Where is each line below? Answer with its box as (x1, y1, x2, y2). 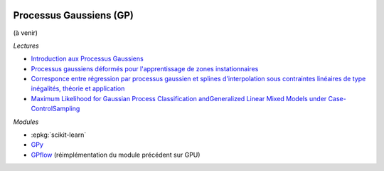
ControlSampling (31, 104, 80, 113)
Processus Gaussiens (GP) (13, 9, 134, 21)
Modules (13, 118, 39, 126)
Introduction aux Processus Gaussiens (31, 54, 144, 63)
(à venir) (13, 28, 38, 37)
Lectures (13, 41, 39, 50)
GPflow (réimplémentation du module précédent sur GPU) (31, 150, 201, 159)
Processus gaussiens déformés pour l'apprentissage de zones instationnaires (31, 64, 259, 73)
